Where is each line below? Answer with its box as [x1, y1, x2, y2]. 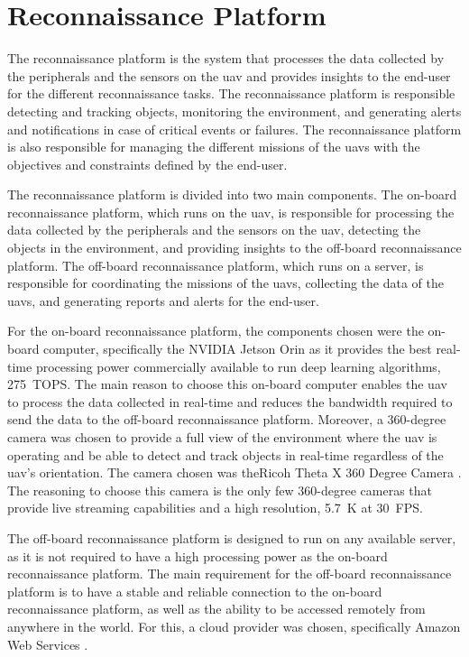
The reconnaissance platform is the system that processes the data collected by [7, 49, 445, 68]
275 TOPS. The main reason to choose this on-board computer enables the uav [7, 375, 447, 393]
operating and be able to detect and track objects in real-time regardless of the [7, 445, 444, 464]
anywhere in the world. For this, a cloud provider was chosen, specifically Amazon [7, 616, 461, 635]
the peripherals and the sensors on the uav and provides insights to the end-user [7, 66, 451, 85]
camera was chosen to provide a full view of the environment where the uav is [7, 428, 437, 446]
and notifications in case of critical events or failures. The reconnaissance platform [7, 119, 462, 138]
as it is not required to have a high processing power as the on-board [7, 546, 388, 565]
